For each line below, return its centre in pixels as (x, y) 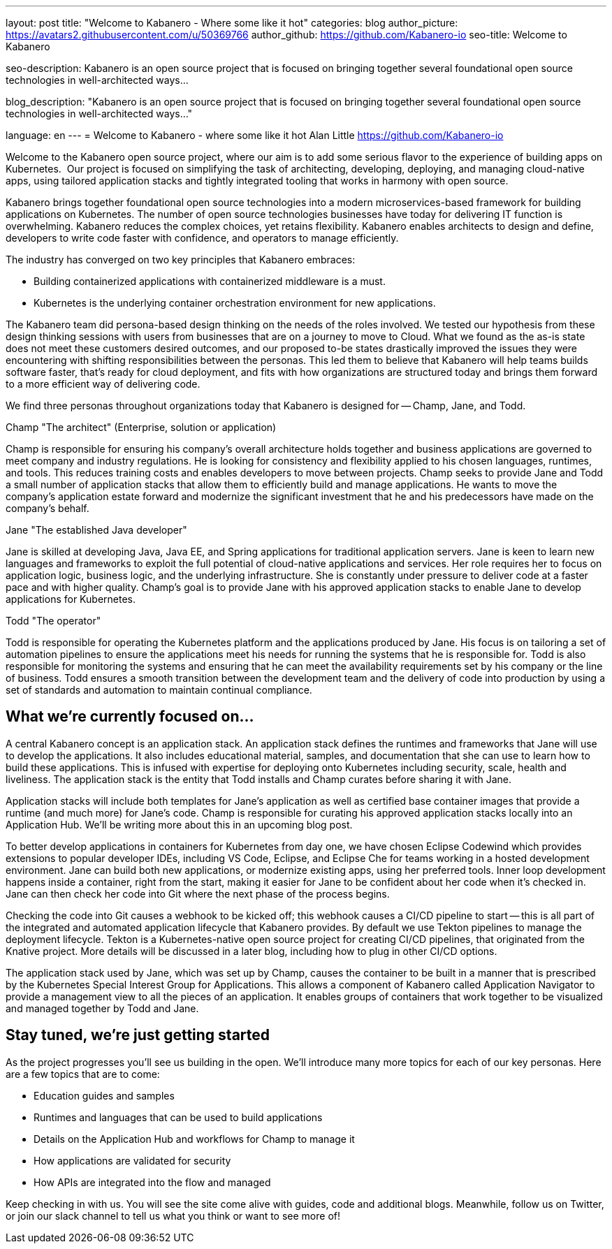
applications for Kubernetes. (71, 599)
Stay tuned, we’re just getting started (138, 1035)
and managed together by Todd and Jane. (102, 1008)
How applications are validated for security (132, 1160)
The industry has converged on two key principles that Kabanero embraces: (181, 260)
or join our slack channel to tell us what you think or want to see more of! (173, 1215)
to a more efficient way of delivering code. (103, 384)
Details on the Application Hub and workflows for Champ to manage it (194, 1139)
